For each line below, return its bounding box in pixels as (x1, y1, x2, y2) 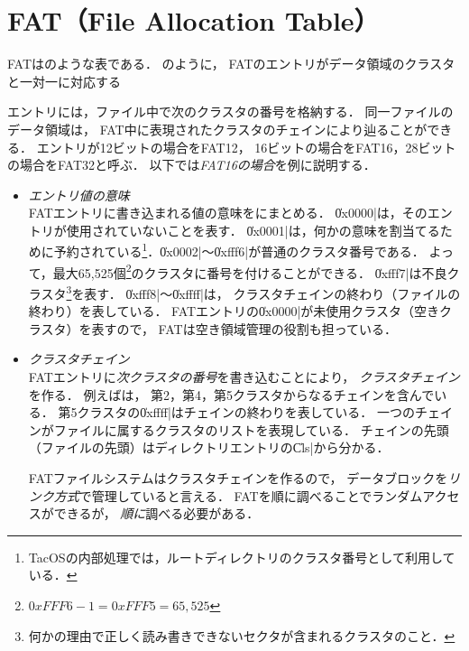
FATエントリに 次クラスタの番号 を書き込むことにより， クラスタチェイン (28, 367, 460, 386)
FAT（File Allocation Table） (7, 2, 380, 39)
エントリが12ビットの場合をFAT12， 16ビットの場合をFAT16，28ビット (36, 137, 456, 156)
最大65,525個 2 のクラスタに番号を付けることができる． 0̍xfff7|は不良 (52, 260, 447, 282)
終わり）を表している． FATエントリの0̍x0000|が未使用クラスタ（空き (28, 302, 440, 321)
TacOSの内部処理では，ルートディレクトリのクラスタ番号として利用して (28, 547, 455, 566)
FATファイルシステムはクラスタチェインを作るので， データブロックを (28, 468, 448, 487)
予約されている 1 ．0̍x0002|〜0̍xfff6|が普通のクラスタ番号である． (53, 239, 425, 261)
